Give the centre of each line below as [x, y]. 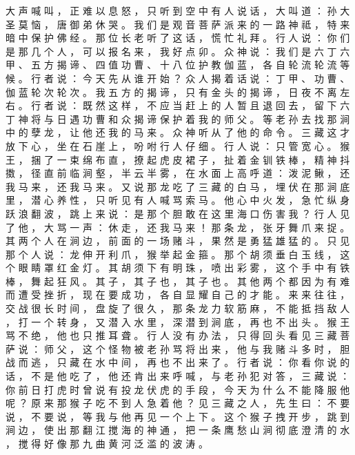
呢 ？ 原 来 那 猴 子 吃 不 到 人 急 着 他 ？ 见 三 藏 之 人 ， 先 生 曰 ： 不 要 [178, 403]
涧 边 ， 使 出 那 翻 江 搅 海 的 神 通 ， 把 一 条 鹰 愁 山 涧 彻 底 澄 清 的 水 [178, 430]
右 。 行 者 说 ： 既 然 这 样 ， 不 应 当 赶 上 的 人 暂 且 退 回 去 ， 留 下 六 [178, 105]
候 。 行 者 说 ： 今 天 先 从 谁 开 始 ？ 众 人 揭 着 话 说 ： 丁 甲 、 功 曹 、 [178, 78]
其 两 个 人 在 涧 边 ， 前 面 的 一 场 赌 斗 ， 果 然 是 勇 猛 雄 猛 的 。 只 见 [178, 241]
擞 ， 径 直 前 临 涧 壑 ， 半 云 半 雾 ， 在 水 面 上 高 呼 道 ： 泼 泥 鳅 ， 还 [178, 173]
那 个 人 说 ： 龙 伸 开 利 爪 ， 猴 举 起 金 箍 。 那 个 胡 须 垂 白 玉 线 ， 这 [178, 254]
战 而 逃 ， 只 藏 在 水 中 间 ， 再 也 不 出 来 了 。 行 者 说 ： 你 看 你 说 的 [178, 362]
